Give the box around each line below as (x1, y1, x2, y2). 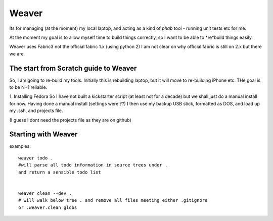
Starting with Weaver (9, 130, 78, 139)
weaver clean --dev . (18, 190, 72, 196)
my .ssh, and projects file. (9, 107, 63, 114)
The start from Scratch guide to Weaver (9, 64, 137, 73)
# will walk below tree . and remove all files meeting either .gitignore (18, 197, 208, 203)
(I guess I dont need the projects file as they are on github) (9, 117, 131, 123)
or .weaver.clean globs (18, 204, 77, 210)
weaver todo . (18, 155, 53, 161)
